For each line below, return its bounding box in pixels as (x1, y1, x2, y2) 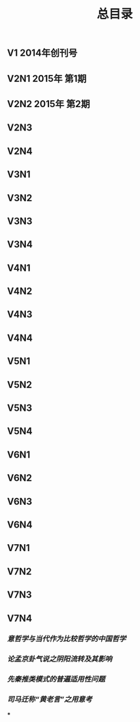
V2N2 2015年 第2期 (7, 98, 90, 110)
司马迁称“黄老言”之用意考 (7, 695, 92, 704)
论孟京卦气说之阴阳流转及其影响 (7, 654, 113, 664)
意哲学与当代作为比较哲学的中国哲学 (7, 634, 126, 644)
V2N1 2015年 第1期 (7, 73, 87, 84)
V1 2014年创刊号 (7, 47, 78, 59)
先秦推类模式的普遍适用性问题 (7, 675, 106, 684)
